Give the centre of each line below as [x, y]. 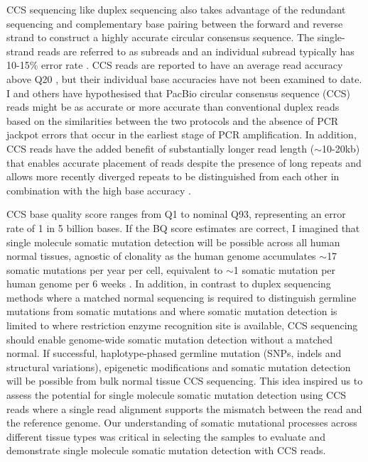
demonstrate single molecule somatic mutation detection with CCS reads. [166, 450]
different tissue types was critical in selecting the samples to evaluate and [166, 436]
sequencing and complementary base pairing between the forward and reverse [175, 23]
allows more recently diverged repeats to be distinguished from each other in [173, 176]
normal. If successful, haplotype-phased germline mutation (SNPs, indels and [174, 353]
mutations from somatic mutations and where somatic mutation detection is [172, 311]
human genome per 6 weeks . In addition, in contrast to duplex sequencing [169, 284]
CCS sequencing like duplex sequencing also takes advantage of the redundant [176, 9]
